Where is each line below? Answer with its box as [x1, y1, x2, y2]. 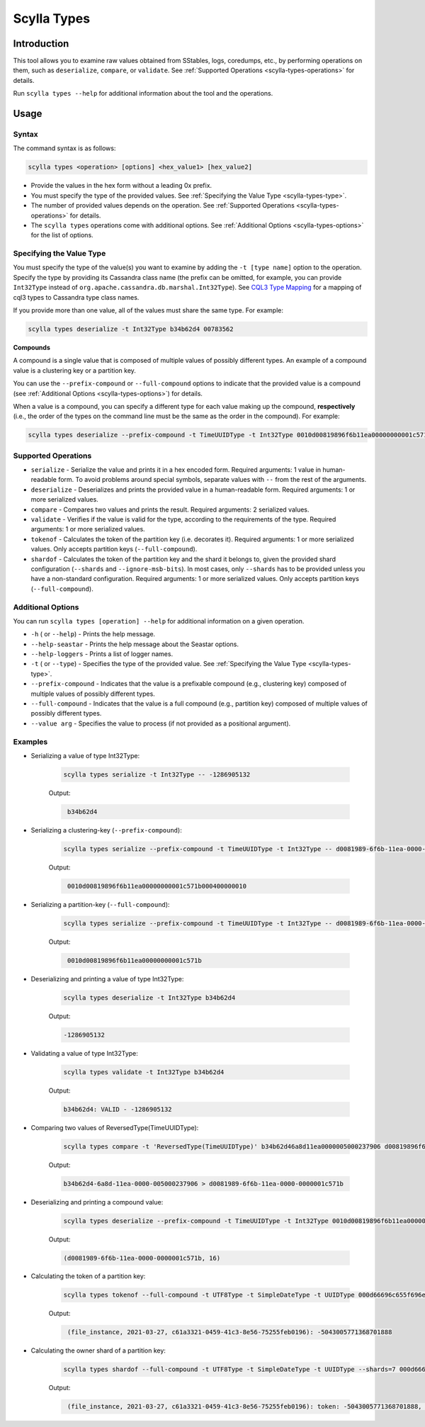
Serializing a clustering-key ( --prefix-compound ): [30, 825, 182, 834]
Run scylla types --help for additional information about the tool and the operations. [13, 89, 273, 98]
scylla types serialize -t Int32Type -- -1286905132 [63, 770, 251, 779]
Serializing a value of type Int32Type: [30, 751, 140, 760]
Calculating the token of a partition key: [30, 1272, 146, 1280]
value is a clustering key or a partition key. [13, 366, 136, 375]
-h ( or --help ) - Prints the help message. [30, 630, 156, 638]
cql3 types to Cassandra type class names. [13, 293, 140, 301]
